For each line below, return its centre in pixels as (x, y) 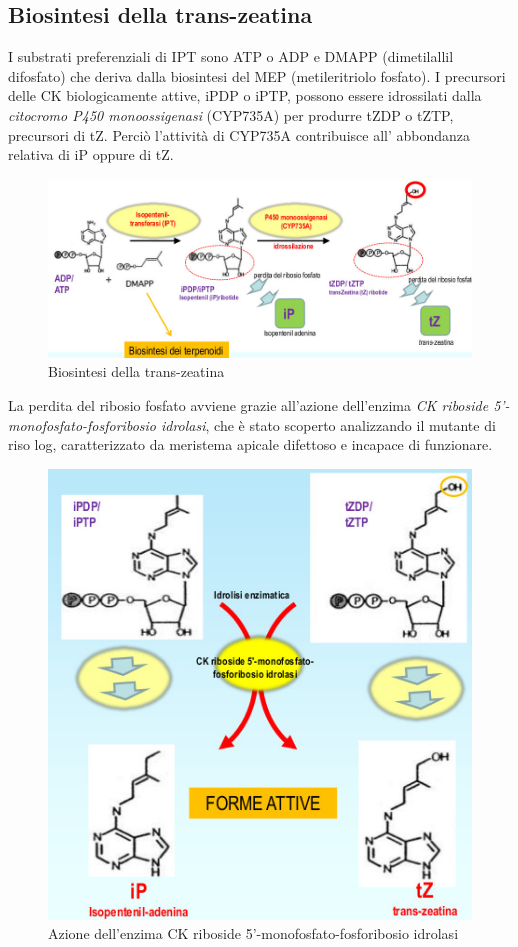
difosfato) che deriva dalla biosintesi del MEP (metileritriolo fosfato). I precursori (257, 75)
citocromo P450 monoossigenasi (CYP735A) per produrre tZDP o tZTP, (231, 114)
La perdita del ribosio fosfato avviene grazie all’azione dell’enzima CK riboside (248, 405)
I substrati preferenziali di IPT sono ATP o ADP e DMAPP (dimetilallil (231, 56)
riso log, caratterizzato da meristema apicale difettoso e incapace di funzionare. (250, 444)
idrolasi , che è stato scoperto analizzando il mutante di (328, 424)
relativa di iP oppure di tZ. (91, 154)
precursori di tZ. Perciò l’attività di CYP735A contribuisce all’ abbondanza (239, 134)
